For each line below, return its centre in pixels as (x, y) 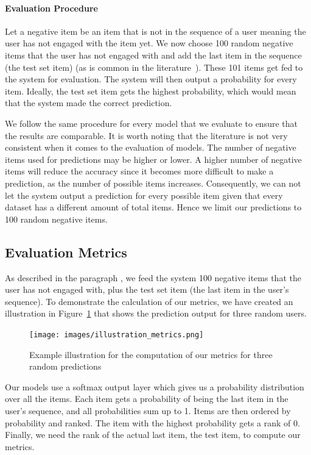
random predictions (65, 366)
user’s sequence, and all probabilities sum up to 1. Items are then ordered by (148, 410)
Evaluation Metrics (66, 252)
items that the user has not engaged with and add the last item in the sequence (153, 55)
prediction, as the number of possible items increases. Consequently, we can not (153, 183)
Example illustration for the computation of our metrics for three (151, 354)
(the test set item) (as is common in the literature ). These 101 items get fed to (154, 67)
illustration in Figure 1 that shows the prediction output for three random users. (156, 313)
